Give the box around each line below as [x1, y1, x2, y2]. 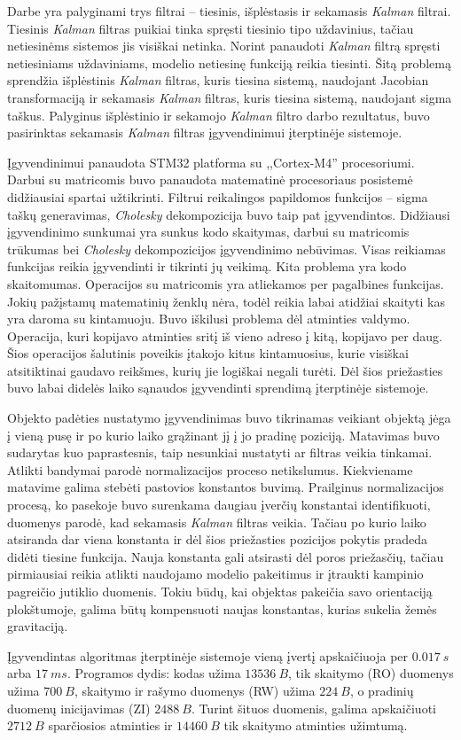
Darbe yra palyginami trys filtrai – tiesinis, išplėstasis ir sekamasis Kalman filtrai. [7, 2, 451, 19]
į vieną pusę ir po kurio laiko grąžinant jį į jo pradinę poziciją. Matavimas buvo [7, 425, 440, 444]
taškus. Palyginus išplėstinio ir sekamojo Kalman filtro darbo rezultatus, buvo [7, 105, 430, 124]
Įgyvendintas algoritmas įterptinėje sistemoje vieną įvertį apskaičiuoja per [7, 646, 409, 665]
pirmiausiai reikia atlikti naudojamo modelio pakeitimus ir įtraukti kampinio [7, 565, 424, 583]
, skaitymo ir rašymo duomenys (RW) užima [74, 681, 316, 699]
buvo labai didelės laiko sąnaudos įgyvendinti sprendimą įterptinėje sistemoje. [7, 378, 429, 397]
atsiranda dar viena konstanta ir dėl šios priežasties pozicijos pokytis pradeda [7, 530, 428, 549]
